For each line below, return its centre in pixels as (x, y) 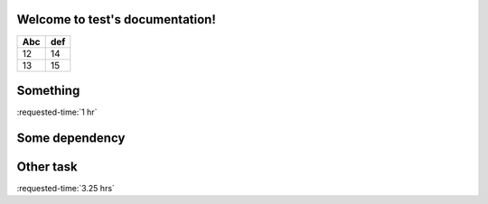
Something (48, 90)
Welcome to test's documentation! (117, 19)
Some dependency (71, 138)
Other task (47, 167)
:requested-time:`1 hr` (57, 112)
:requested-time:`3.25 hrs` (66, 188)
